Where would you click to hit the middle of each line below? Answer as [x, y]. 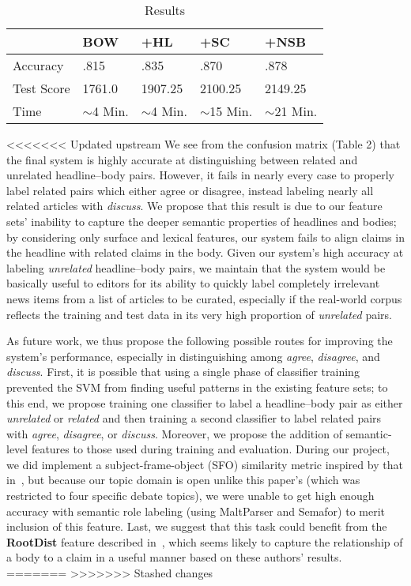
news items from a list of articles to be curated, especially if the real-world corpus [204, 298]
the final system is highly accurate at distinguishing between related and [182, 159]
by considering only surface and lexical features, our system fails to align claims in [205, 237]
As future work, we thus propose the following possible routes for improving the [200, 341]
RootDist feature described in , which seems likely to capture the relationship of [205, 541]
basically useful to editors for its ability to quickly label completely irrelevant [193, 283]
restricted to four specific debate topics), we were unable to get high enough [190, 496]
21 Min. [296, 111]
